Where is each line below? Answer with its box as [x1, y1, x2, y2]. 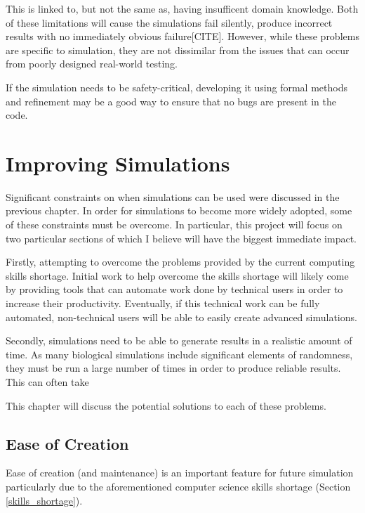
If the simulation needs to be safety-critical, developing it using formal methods [6, 79, 347, 94]
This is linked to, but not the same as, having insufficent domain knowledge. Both [6, 1, 359, 15]
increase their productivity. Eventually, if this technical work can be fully [6, 296, 320, 311]
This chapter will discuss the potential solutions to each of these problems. [6, 398, 326, 413]
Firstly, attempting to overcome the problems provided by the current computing [6, 254, 355, 269]
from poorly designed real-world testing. [6, 56, 178, 71]
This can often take [6, 375, 89, 389]
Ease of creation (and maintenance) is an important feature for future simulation [6, 465, 354, 480]
